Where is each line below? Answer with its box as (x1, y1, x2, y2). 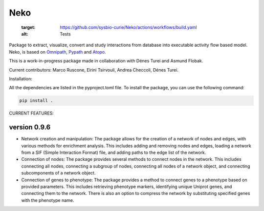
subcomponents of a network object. (21, 170, 96, 176)
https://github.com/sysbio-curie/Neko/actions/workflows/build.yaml (60, 24, 198, 30)
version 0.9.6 (9, 123, 51, 132)
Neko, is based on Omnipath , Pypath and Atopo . (9, 49, 106, 55)
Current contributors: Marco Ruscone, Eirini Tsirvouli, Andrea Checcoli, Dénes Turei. (9, 67, 178, 73)
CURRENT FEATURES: (9, 110, 54, 116)
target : (21, 24, 36, 30)
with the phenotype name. (21, 197, 74, 203)
